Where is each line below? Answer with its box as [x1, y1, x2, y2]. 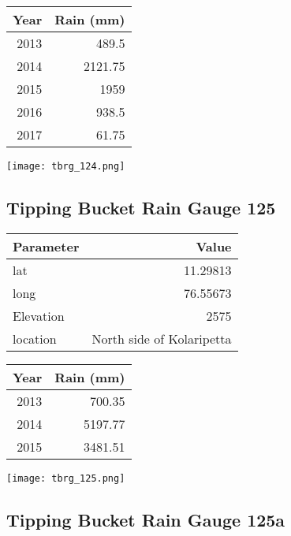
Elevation [13, 306, 65, 325]
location [13, 329, 57, 348]
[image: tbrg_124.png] [6, 161, 125, 172]
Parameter [13, 236, 80, 255]
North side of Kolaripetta [91, 329, 232, 348]
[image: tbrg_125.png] [6, 472, 125, 484]
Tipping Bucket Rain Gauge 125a [6, 507, 285, 531]
